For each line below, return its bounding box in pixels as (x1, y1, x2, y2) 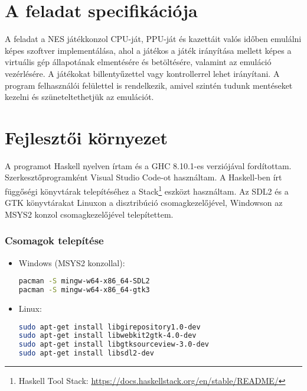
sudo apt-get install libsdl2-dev (18, 349, 154, 358)
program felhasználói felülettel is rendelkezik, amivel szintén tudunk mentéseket (5, 79, 293, 91)
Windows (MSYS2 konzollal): (18, 256, 125, 269)
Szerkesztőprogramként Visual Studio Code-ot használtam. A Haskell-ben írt (5, 171, 282, 183)
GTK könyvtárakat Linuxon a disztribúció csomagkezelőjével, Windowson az (5, 196, 283, 209)
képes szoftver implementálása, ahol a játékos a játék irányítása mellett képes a (5, 44, 292, 56)
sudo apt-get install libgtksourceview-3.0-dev (18, 340, 209, 349)
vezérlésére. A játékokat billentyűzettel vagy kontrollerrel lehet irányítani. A (5, 67, 280, 79)
